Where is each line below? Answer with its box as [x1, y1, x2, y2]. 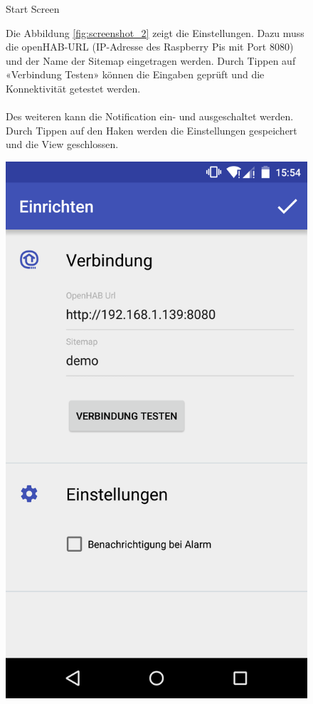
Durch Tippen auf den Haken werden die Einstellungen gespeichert [6, 122, 297, 137]
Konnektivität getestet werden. [6, 80, 141, 95]
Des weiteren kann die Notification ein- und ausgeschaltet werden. [6, 109, 294, 124]
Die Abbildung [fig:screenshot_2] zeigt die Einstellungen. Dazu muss [6, 25, 304, 40]
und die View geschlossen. [6, 137, 119, 152]
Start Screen [6, 1, 60, 16]
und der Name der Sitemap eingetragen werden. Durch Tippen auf [6, 53, 296, 68]
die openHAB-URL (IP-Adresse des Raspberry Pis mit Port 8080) [6, 39, 294, 54]
